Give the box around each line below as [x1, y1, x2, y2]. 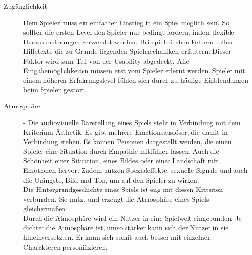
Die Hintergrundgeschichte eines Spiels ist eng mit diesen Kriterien [23, 184, 223, 194]
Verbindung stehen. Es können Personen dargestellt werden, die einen [23, 136, 231, 147]
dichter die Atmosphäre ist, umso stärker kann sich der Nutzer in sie [23, 222, 229, 233]
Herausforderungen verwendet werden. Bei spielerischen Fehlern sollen [23, 36, 232, 46]
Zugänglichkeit [4, 1, 48, 11]
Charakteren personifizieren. [23, 241, 108, 252]
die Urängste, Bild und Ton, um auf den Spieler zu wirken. [23, 174, 199, 185]
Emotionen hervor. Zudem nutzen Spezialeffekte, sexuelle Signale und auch [23, 165, 248, 175]
